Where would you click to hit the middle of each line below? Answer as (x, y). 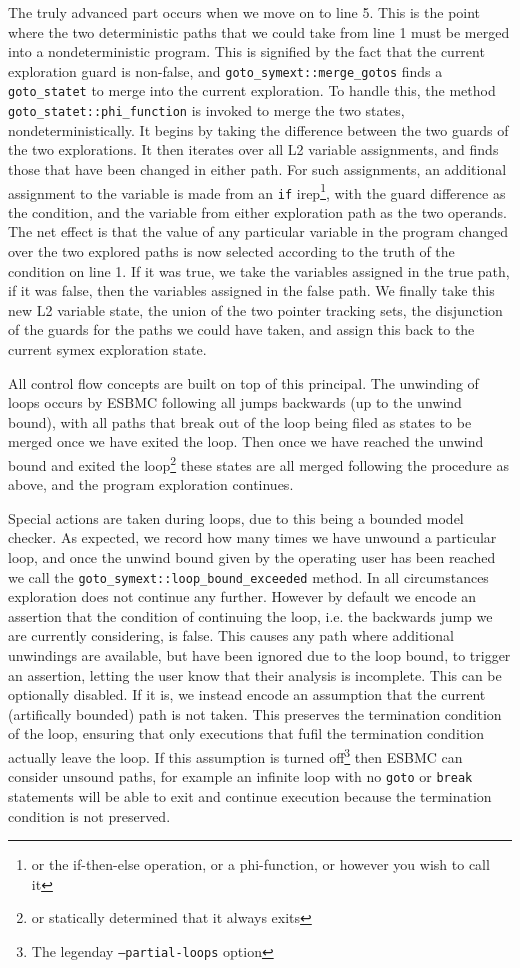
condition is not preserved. (89, 815)
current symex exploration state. (107, 349)
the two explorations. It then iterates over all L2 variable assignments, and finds (253, 149)
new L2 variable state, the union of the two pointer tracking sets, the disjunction (255, 309)
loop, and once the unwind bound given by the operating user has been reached (252, 557)
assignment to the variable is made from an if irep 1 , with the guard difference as (257, 191)
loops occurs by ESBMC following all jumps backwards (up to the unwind (235, 402)
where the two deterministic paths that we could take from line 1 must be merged (259, 31)
